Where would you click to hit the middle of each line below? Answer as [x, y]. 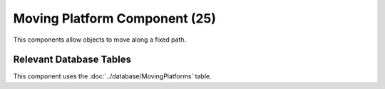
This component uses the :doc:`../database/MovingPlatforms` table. [112, 76]
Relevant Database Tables [72, 60]
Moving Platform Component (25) [115, 18]
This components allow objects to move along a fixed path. [100, 40]
